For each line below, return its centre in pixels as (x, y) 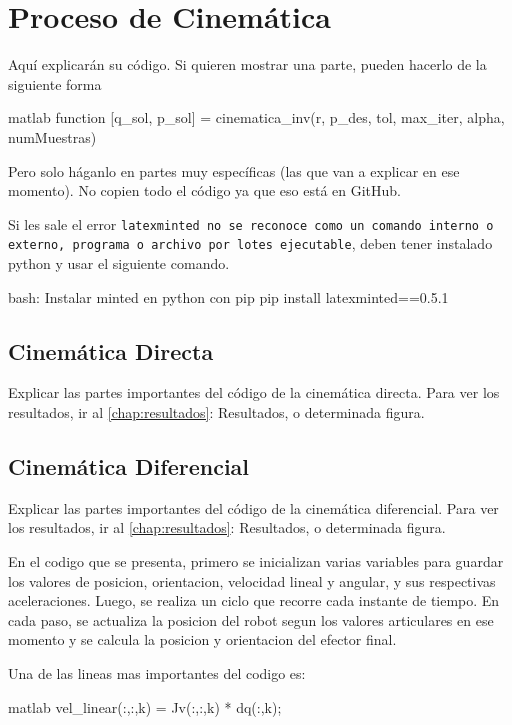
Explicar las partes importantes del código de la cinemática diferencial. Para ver (253, 507)
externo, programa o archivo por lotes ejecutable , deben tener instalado (250, 243)
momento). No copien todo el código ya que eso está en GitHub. (204, 190)
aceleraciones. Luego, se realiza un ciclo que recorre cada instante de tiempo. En (254, 600)
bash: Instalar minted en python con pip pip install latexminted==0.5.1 (228, 296)
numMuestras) (52, 136)
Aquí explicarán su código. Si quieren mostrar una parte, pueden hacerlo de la (247, 64)
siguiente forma (55, 83)
